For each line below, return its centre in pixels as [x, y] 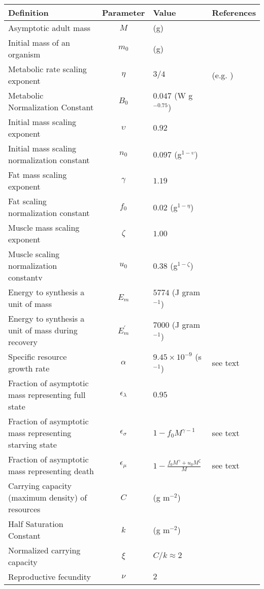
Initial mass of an [39, 42]
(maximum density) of [48, 497]
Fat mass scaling [38, 175]
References [234, 12]
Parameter [123, 12]
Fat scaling [27, 201]
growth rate [29, 368]
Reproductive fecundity [49, 577]
